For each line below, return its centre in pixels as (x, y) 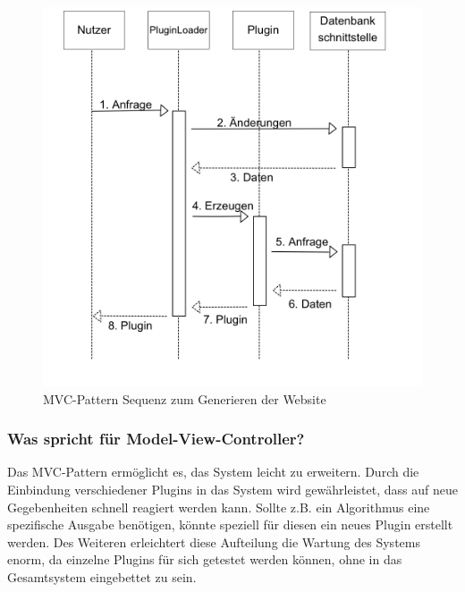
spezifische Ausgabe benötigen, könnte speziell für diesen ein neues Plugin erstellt (230, 524)
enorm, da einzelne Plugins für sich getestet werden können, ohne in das (205, 559)
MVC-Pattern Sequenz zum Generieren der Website (185, 398)
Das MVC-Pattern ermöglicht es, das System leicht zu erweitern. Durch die (213, 472)
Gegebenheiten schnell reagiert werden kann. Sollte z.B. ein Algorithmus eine (219, 507)
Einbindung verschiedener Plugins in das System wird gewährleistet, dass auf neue (232, 489)
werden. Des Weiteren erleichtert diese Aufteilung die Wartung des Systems (214, 541)
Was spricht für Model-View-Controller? (156, 439)
